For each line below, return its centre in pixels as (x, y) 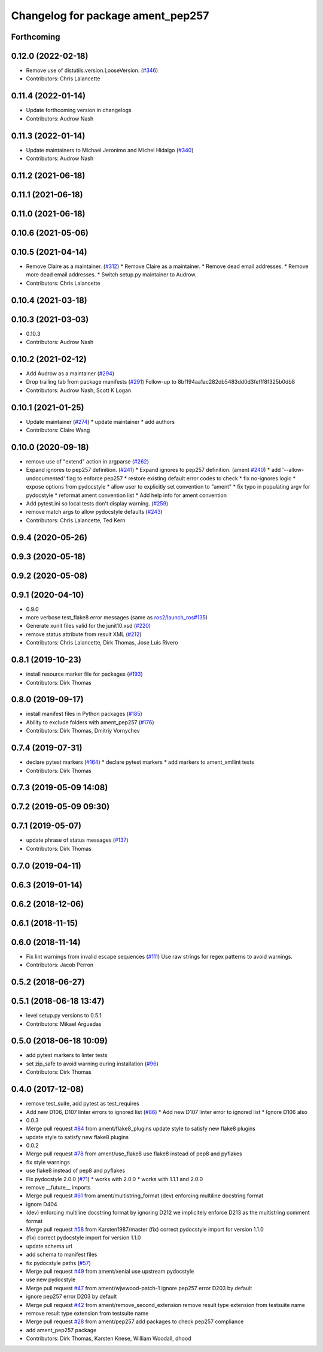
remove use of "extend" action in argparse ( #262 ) (88, 462)
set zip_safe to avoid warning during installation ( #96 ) (92, 1064)
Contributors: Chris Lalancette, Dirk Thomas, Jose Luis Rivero (102, 643)
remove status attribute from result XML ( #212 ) (84, 634)
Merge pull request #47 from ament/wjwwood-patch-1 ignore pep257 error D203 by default (139, 1288)
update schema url (49, 1246)
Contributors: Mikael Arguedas (64, 1024)
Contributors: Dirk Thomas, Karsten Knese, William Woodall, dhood (109, 1339)
